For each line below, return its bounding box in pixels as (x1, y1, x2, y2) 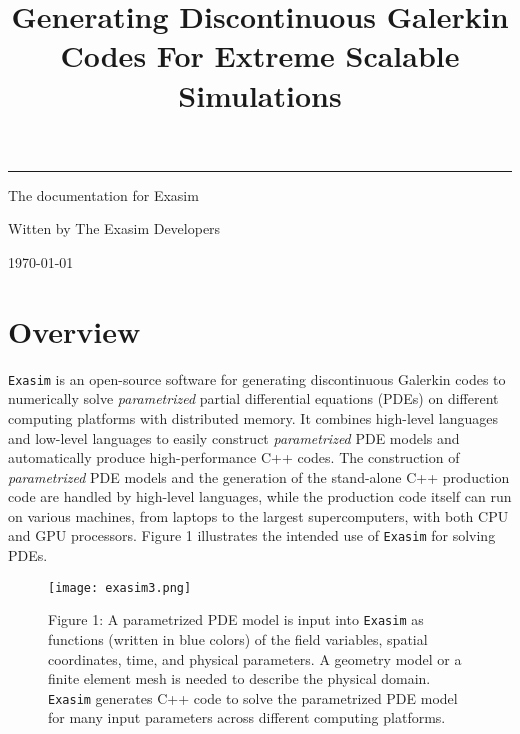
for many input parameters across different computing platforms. (48, 707, 446, 728)
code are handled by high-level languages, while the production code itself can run (8, 486, 512, 507)
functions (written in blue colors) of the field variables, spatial (48, 629, 428, 650)
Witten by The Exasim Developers (8, 218, 221, 239)
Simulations (178, 74, 342, 115)
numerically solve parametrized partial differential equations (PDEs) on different (8, 388, 499, 409)
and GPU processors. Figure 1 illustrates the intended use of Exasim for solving (8, 525, 496, 546)
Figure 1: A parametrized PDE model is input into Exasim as (48, 609, 424, 630)
